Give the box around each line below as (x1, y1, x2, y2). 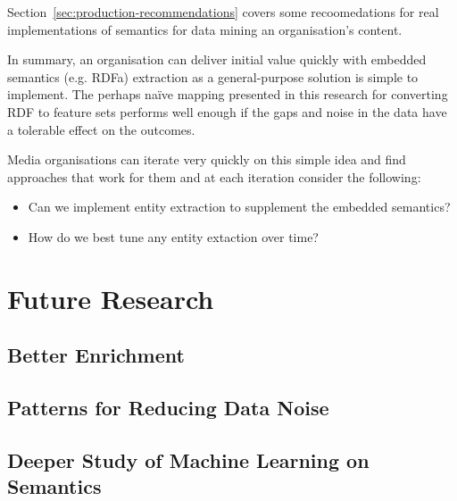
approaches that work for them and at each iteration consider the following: (7, 167, 421, 186)
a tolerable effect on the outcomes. (7, 120, 195, 138)
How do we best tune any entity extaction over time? (28, 227, 319, 246)
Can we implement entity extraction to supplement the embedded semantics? (28, 197, 451, 216)
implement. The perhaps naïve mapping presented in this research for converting (7, 85, 448, 104)
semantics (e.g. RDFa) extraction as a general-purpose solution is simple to (7, 67, 419, 86)
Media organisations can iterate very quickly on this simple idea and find (7, 150, 406, 169)
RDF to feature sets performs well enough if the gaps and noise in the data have (7, 102, 447, 121)
